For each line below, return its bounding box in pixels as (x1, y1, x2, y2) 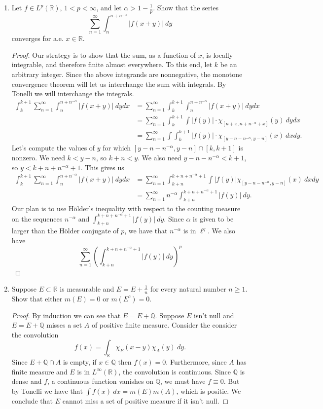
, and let (96, 2, 122, 12)
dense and (11, 376, 42, 386)
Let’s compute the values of (11, 143, 95, 153)
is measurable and (60, 283, 114, 294)
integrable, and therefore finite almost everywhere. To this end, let (11, 59, 213, 70)
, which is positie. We (176, 385, 241, 396)
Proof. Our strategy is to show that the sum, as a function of (11, 49, 196, 60)
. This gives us (80, 162, 124, 172)
